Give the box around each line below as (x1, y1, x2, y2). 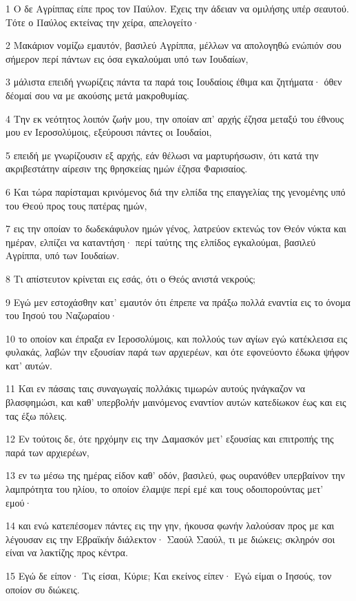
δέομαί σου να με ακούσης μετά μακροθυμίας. (6, 88, 189, 102)
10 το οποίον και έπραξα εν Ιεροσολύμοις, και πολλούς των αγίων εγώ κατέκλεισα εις (6, 331, 348, 345)
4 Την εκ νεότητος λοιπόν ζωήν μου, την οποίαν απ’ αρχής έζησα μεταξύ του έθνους (6, 111, 344, 125)
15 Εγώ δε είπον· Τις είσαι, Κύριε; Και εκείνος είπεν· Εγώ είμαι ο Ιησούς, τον (6, 569, 332, 582)
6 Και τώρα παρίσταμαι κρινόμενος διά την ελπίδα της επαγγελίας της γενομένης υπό (6, 184, 346, 198)
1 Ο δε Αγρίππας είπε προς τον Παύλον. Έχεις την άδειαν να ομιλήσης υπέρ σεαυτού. (6, 1, 349, 15)
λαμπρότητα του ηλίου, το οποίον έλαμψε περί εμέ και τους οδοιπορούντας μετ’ (6, 482, 324, 496)
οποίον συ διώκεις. (6, 582, 80, 596)
